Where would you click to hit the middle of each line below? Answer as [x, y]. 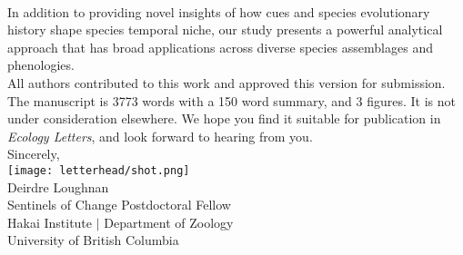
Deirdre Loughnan [58, 186]
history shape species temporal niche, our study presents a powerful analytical [225, 29]
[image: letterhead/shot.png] [99, 170]
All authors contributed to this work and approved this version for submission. [226, 82]
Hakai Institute [50, 222]
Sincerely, [34, 154]
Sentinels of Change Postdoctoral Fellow [119, 205]
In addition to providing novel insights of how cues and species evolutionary [219, 11]
